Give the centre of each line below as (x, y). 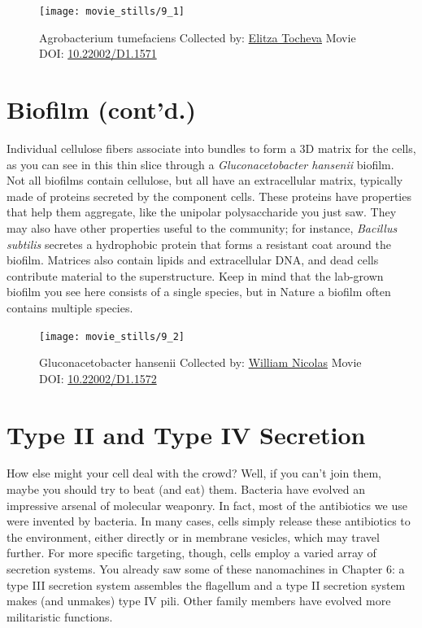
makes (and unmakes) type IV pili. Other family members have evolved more (199, 601)
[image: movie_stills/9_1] (112, 11)
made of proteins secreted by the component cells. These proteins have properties (209, 196)
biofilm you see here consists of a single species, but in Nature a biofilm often (199, 292)
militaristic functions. (60, 616)
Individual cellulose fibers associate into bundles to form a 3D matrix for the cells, (211, 148)
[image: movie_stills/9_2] (112, 336)
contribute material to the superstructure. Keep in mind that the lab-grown (195, 275)
